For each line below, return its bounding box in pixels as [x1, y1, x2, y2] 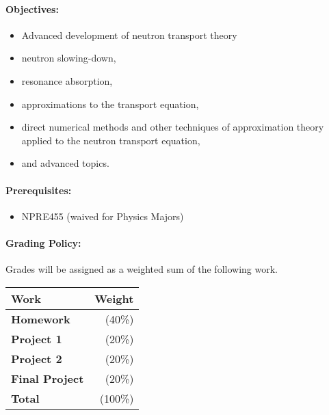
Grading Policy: [5, 235, 81, 250]
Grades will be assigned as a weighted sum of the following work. [5, 262, 278, 276]
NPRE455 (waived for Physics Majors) [21, 209, 184, 223]
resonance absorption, [21, 73, 113, 88]
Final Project [11, 370, 84, 386]
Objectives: [5, 1, 59, 16]
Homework [11, 310, 70, 327]
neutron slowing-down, [21, 51, 116, 65]
